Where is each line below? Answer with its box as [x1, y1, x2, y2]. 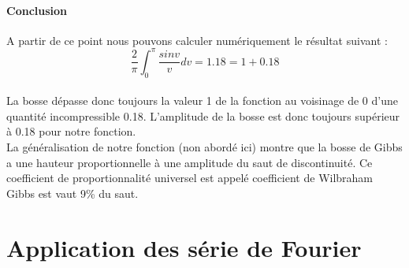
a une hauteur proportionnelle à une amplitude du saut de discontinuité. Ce [6, 154, 373, 170]
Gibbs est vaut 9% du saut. [6, 184, 139, 201]
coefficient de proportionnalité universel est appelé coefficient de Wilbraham [6, 169, 374, 186]
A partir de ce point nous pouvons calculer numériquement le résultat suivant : [6, 32, 388, 48]
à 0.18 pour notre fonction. [6, 123, 136, 140]
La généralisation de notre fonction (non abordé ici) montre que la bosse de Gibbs [6, 139, 403, 155]
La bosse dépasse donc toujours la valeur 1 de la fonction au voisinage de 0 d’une [6, 92, 398, 109]
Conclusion [6, 2, 68, 18]
